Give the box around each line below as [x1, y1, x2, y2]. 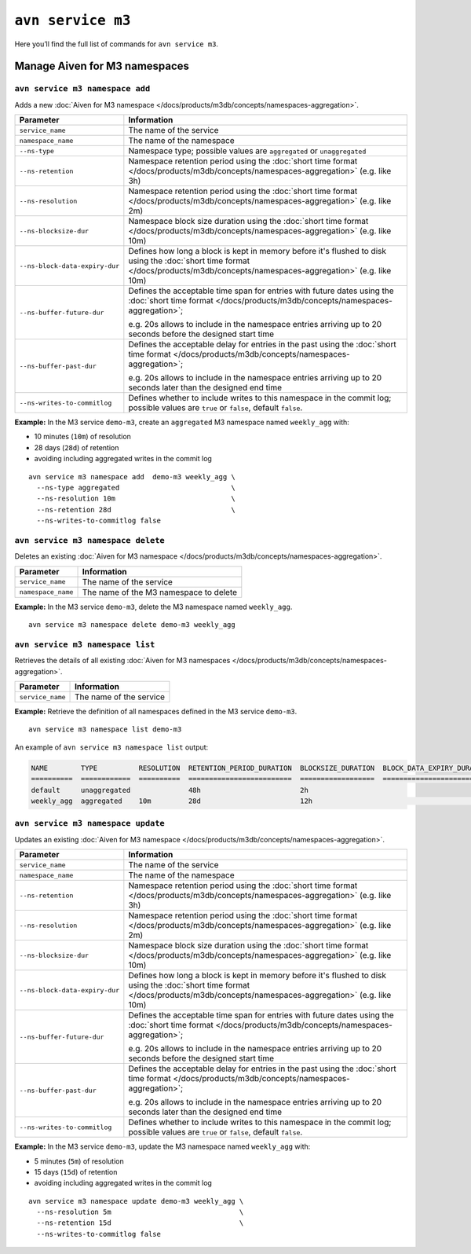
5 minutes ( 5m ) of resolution [34, 1156, 125, 1166]
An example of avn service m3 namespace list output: [14, 742, 209, 752]
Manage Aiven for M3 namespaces [14, 60, 190, 73]
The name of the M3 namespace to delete [82, 586, 238, 597]
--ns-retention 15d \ [36, 1219, 244, 1227]
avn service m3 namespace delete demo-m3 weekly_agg [28, 621, 235, 629]
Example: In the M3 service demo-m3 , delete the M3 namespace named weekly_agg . [14, 602, 293, 611]
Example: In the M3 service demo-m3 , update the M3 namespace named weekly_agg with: [14, 1142, 311, 1151]
